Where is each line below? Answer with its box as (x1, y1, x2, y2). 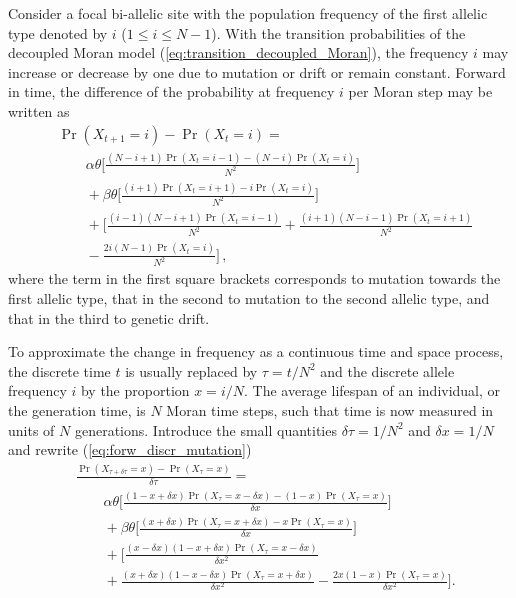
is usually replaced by (125, 360, 258, 381)
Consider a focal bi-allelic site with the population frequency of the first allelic (8, 3, 488, 23)
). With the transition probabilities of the (211, 22, 466, 43)
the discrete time (8, 360, 111, 381)
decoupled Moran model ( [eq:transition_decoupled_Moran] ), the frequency (8, 42, 469, 63)
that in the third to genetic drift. (8, 307, 210, 328)
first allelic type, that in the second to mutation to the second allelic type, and (8, 288, 490, 309)
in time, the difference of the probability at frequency (8, 81, 335, 102)
